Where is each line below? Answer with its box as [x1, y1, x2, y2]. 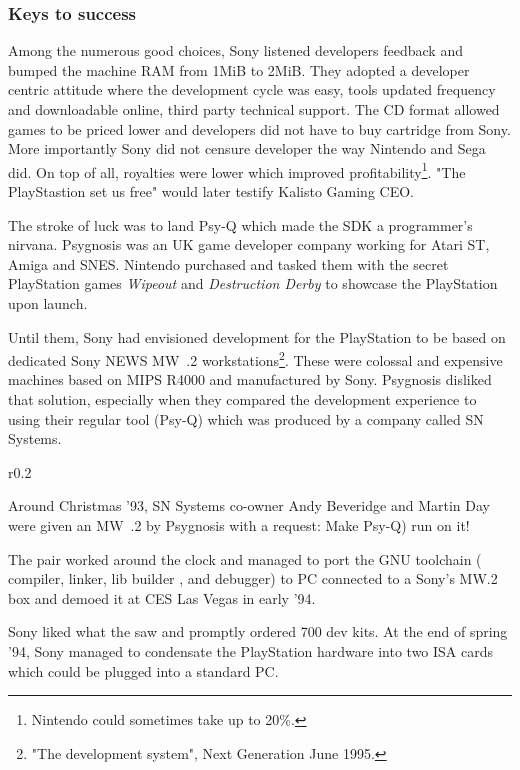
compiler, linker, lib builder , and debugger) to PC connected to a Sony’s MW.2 [8, 568, 498, 589]
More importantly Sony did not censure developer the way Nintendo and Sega [8, 138, 486, 159]
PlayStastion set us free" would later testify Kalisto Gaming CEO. [8, 181, 414, 202]
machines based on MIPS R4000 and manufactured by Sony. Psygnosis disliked [8, 369, 492, 390]
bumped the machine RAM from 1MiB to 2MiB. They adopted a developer [8, 59, 470, 80]
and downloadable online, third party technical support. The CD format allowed [8, 99, 500, 119]
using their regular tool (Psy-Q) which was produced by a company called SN [8, 408, 484, 429]
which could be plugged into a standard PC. [8, 660, 279, 681]
